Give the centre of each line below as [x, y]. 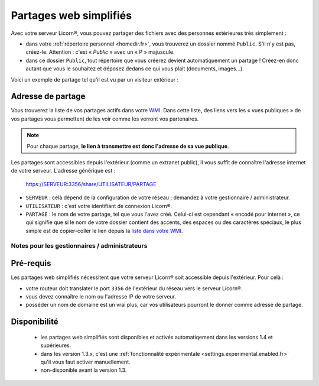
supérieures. [56, 345]
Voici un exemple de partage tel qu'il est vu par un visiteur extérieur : [95, 79]
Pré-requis [31, 263]
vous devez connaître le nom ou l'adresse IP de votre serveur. [101, 296]
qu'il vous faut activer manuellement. [85, 362]
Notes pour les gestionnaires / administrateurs [79, 246]
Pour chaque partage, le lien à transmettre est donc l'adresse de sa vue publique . [128, 146]
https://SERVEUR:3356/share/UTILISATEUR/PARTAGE [91, 184]
